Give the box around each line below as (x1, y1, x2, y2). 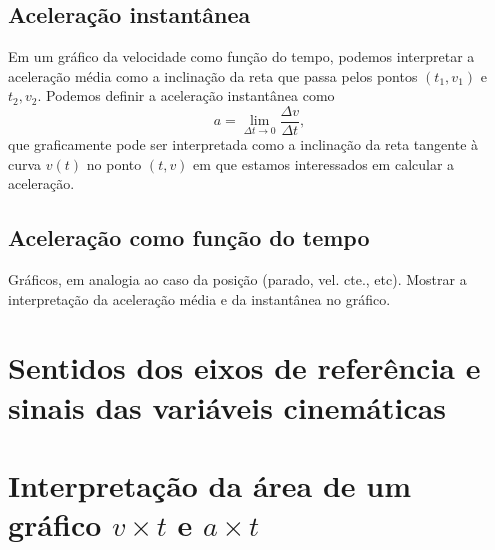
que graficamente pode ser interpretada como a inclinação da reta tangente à (8, 134, 479, 155)
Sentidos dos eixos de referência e (8, 347, 481, 388)
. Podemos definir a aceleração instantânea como (37, 85, 335, 106)
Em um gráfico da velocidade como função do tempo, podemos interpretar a (8, 46, 475, 67)
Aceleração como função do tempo (8, 222, 370, 253)
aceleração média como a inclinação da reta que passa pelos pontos (8, 65, 418, 86)
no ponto (86, 153, 142, 174)
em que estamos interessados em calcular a (193, 153, 455, 174)
